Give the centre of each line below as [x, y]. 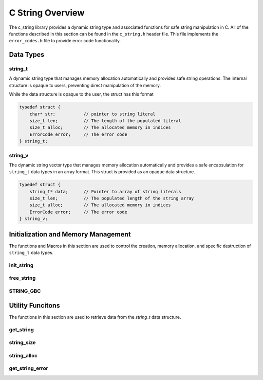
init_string [21, 265]
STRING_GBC [25, 291]
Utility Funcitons [35, 305]
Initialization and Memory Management [70, 234]
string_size [22, 343]
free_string [22, 278]
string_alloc [23, 355]
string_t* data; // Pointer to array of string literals [105, 191]
